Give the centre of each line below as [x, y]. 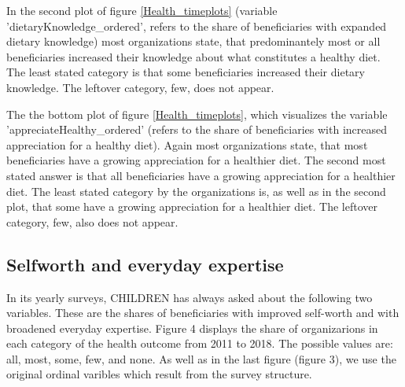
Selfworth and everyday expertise [145, 264]
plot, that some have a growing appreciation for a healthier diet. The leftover [192, 206]
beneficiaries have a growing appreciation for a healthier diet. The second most [196, 160]
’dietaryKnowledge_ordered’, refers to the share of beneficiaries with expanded [197, 26]
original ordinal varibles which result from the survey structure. [159, 374]
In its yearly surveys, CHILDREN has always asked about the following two [190, 297]
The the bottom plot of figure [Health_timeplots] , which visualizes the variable [197, 114]
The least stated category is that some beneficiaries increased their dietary [186, 72]
